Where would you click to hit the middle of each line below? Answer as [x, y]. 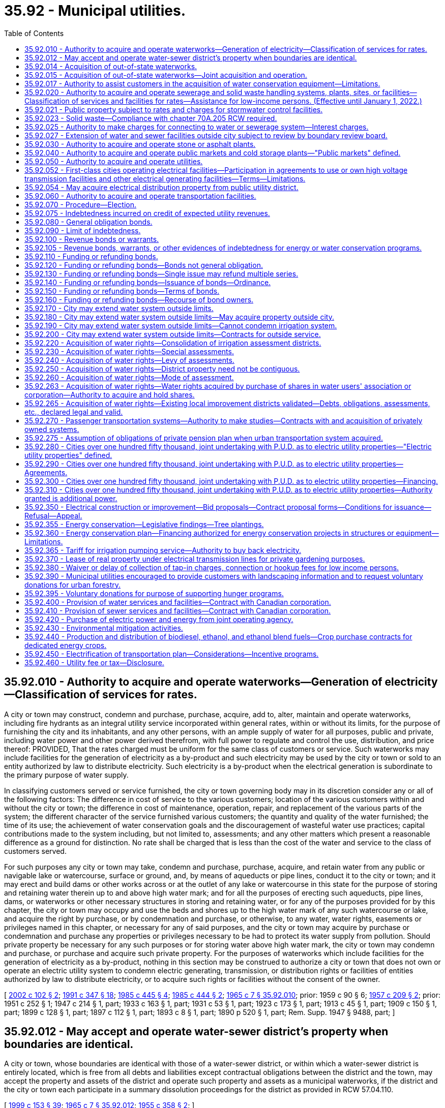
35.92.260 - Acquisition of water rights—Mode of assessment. [129, 377]
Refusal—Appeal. [53, 515]
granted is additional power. [71, 498]
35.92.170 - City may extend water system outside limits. [119, 308]
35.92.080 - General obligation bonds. [88, 222]
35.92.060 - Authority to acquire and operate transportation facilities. [140, 196]
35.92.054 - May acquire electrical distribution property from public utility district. [161, 187]
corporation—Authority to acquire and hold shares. [110, 394]
